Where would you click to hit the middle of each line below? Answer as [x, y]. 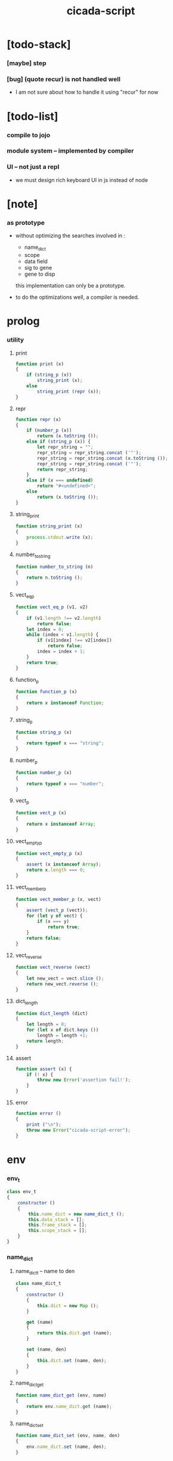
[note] [22, 204]
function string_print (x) [49, 526]
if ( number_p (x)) [49, 431]
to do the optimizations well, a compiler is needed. [77, 297]
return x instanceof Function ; [65, 703]
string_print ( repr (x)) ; [69, 391]
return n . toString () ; [55, 578]
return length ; [45, 1041]
